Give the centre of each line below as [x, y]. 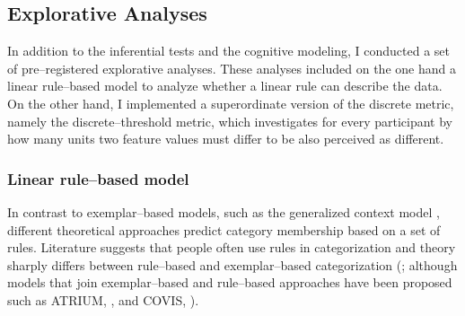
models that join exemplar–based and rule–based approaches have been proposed [230, 282]
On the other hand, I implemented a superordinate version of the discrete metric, [231, 103]
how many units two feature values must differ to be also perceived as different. [226, 139]
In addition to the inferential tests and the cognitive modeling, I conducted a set [228, 51]
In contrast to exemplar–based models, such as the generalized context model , [224, 211]
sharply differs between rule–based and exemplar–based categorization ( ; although [232, 264]
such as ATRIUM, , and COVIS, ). [103, 299]
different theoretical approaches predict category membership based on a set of [224, 229]
